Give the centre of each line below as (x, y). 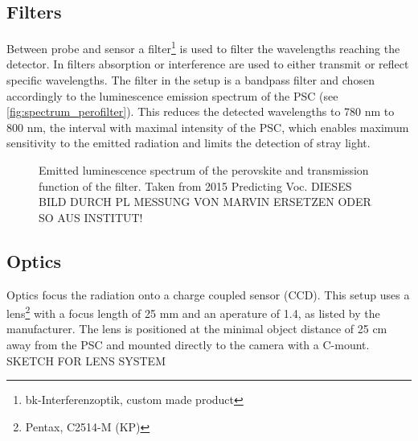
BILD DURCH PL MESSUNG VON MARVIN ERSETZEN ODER (205, 202)
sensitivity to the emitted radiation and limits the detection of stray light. (189, 143)
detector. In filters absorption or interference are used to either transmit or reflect (208, 64)
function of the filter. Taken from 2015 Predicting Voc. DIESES (195, 185)
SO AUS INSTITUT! (91, 217)
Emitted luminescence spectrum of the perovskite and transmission (204, 170)
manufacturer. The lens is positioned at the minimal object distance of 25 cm (197, 329)
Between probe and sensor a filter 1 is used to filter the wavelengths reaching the (203, 47)
